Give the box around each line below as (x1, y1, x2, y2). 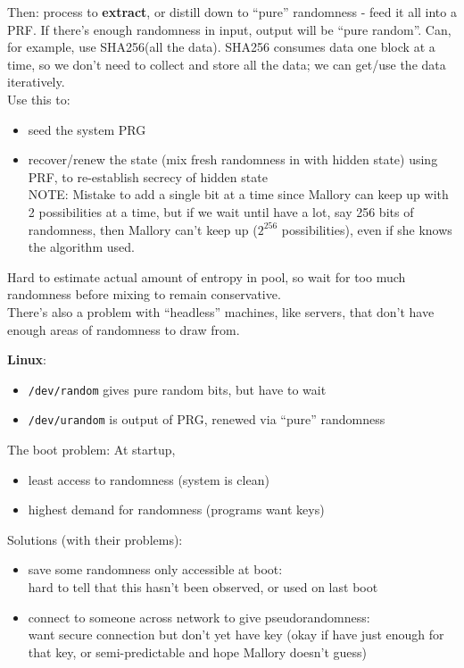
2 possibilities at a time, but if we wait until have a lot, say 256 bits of (28, 202, 414, 221)
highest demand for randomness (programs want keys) (28, 500, 325, 519)
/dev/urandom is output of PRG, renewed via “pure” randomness (28, 410, 385, 429)
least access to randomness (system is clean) (28, 470, 269, 488)
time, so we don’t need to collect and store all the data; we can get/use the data (7, 54, 446, 73)
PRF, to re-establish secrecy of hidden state (28, 167, 268, 186)
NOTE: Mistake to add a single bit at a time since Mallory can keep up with (28, 185, 449, 204)
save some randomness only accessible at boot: (28, 560, 283, 579)
